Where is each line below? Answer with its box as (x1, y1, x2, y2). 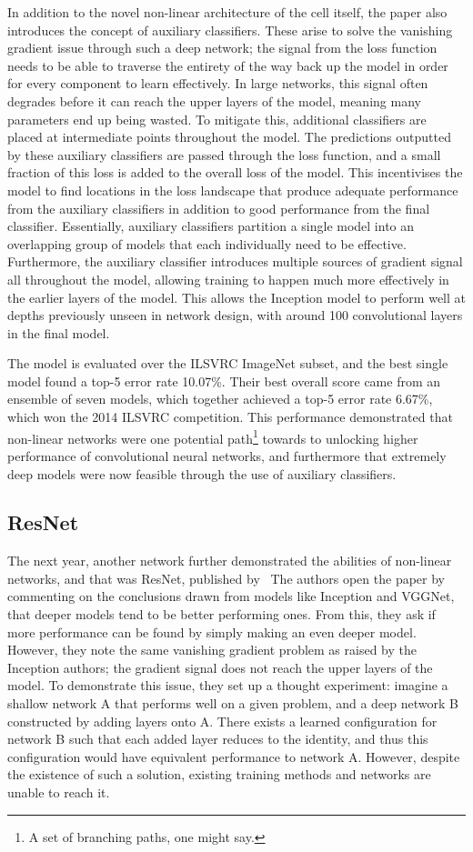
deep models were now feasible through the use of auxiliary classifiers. (7, 464, 397, 483)
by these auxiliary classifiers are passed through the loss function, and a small (7, 145, 441, 164)
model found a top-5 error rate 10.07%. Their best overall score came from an (7, 371, 441, 390)
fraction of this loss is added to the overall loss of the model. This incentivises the (7, 163, 463, 182)
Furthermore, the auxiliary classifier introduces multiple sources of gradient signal (7, 252, 463, 271)
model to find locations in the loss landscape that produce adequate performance (7, 180, 458, 199)
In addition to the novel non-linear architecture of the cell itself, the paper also (7, 3, 448, 21)
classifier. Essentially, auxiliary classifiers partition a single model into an (7, 216, 415, 236)
